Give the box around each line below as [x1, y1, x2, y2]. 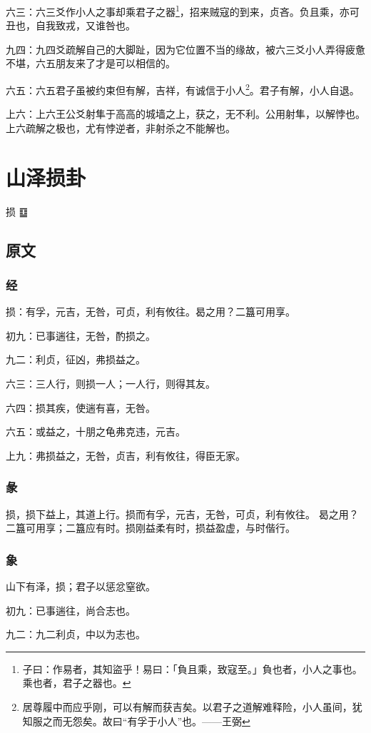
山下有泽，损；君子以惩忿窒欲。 [6, 578, 156, 593]
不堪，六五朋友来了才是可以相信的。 [6, 56, 176, 71]
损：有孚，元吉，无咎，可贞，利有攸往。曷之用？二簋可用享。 [6, 304, 295, 319]
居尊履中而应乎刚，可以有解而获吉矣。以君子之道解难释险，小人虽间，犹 [22, 699, 362, 714]
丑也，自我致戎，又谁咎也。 [6, 18, 136, 33]
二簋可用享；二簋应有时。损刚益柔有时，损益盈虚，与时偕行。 [6, 520, 295, 535]
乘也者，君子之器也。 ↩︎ [22, 675, 131, 690]
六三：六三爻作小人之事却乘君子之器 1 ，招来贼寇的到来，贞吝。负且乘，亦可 [6, 2, 360, 19]
